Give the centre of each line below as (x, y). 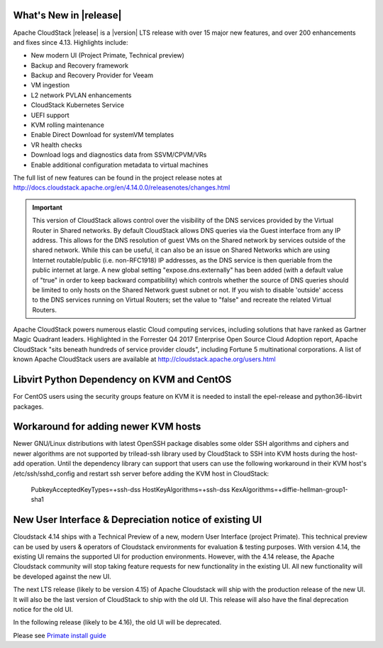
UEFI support (50, 115)
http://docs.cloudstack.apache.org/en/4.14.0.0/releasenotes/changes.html (122, 187)
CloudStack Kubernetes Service (77, 105)
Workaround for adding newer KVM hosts (107, 427)
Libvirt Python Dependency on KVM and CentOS (122, 380)
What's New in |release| (67, 15)
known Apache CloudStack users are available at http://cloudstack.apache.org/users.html (144, 359)
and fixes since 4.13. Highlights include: (71, 42)
